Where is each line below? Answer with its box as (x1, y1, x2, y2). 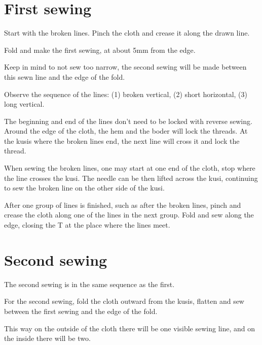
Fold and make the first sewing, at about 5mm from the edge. (4, 44, 196, 55)
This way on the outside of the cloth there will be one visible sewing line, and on (4, 323, 255, 333)
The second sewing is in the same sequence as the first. (4, 278, 175, 289)
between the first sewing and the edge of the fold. (4, 305, 158, 316)
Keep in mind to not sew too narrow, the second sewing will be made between (4, 61, 247, 72)
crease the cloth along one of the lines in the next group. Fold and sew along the (4, 209, 254, 220)
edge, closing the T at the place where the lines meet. (4, 219, 170, 230)
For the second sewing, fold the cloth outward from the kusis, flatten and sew (4, 296, 244, 306)
